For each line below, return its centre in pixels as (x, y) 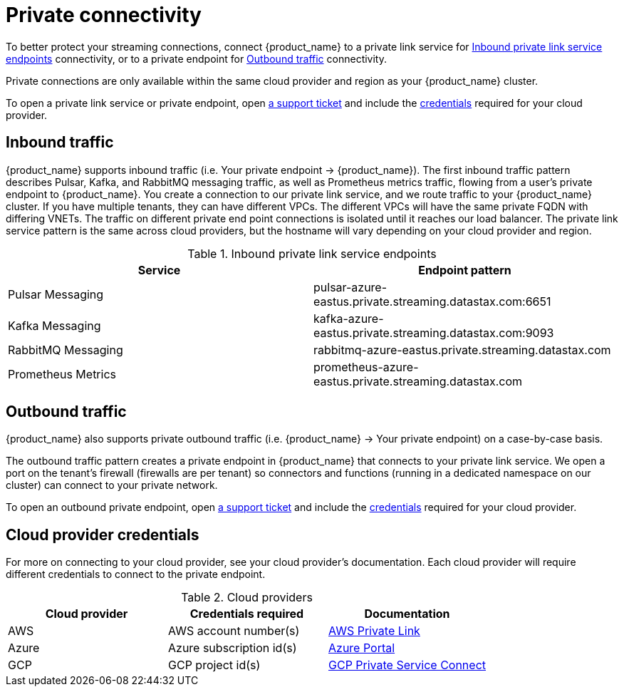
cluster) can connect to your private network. (112, 485)
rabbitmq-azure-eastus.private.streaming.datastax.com (462, 350)
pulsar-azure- (350, 287)
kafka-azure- (349, 318)
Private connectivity (104, 15)
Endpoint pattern (465, 270)
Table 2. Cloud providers (247, 598)
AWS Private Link (374, 631)
